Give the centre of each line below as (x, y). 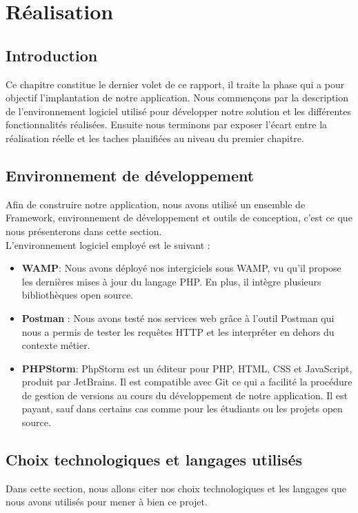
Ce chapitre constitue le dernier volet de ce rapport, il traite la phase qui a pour (175, 84)
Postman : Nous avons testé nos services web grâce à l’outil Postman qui (178, 318)
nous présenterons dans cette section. (84, 231)
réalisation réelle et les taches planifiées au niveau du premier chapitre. (155, 138)
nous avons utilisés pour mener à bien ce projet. (107, 502)
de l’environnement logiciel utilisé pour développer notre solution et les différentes (179, 111)
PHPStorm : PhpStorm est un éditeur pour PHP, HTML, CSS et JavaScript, (187, 368)
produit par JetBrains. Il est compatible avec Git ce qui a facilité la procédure (187, 382)
